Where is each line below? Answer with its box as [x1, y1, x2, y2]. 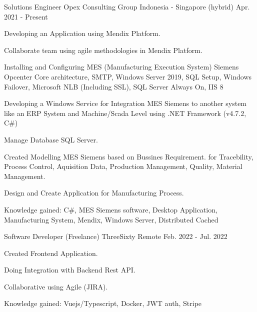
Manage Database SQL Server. [4, 134, 98, 144]
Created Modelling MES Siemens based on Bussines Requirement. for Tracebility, [4, 151, 253, 161]
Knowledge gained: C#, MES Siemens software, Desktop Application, [4, 204, 217, 214]
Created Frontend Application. [4, 247, 98, 258]
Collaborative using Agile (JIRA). [4, 281, 108, 291]
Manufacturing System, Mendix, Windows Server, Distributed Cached [4, 214, 218, 224]
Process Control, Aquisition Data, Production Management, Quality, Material [4, 161, 242, 171]
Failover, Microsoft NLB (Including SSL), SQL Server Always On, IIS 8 [4, 81, 223, 91]
